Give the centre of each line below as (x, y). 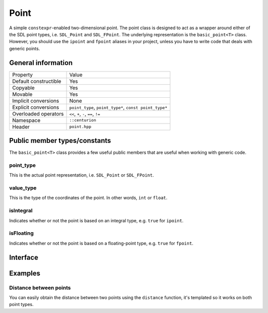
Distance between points (40, 288)
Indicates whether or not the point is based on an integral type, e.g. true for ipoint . (96, 220)
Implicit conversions (36, 101)
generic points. (25, 48)
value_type (23, 188)
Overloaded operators (38, 114)
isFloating (22, 233)
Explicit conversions (36, 107)
